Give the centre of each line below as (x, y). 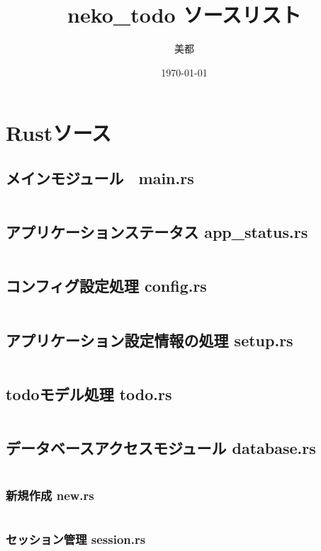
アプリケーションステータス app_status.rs (157, 232)
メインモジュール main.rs (100, 177)
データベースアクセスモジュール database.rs (161, 447)
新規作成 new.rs (50, 495)
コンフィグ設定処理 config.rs (106, 286)
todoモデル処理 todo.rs (89, 393)
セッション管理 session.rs (76, 539)
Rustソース (58, 133)
